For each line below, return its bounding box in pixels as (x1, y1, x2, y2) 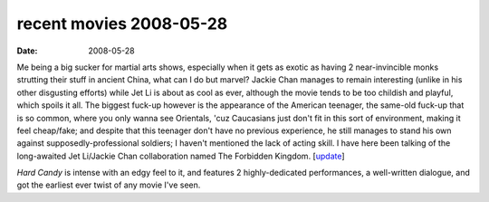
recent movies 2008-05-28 (16, 14, 228, 34)
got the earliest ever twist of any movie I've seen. (16, 179, 201, 190)
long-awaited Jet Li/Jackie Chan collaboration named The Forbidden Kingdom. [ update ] (16, 150, 345, 161)
